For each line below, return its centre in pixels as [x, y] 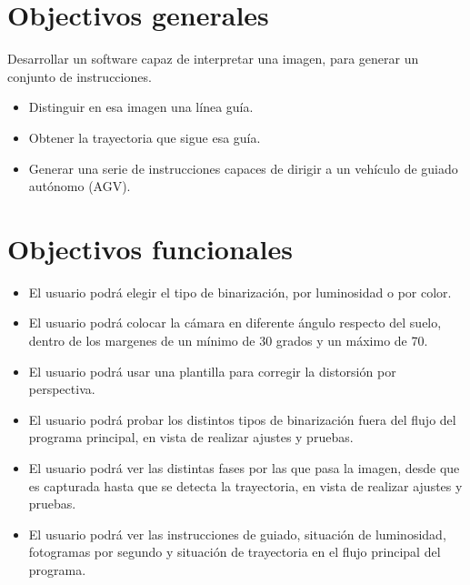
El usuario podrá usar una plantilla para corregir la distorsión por [212, 371]
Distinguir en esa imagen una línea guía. [141, 107]
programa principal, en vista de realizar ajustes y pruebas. [191, 437]
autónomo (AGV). [80, 186]
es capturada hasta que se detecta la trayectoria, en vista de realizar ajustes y [245, 485]
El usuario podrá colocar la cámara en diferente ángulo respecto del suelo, [235, 323]
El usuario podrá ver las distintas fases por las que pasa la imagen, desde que [244, 467]
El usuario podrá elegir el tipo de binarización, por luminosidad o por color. [240, 292]
